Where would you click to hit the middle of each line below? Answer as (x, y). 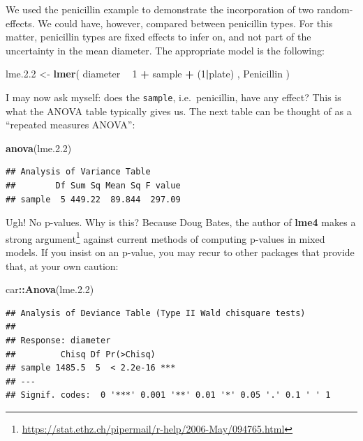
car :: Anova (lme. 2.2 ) (50, 289)
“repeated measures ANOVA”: (71, 125)
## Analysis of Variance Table (78, 172)
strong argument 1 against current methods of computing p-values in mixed (165, 237)
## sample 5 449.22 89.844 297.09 (93, 199)
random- (335, 9)
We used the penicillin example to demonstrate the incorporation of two (160, 9)
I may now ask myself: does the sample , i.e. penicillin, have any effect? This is (173, 97)
